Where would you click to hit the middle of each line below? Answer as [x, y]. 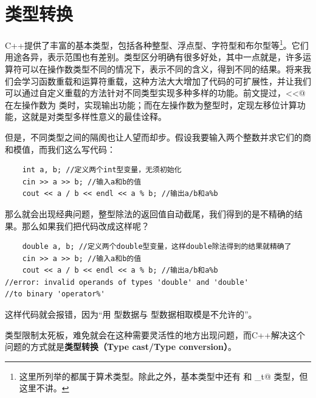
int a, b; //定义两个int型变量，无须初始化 [102, 170]
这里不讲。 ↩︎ [44, 388]
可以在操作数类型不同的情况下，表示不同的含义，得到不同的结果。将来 [162, 68]
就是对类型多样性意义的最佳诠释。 [98, 117]
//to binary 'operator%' [55, 294]
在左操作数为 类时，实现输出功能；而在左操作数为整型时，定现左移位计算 [151, 104]
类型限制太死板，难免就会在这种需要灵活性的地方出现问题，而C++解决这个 [155, 334]
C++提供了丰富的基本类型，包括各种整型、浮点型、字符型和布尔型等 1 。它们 [157, 44]
